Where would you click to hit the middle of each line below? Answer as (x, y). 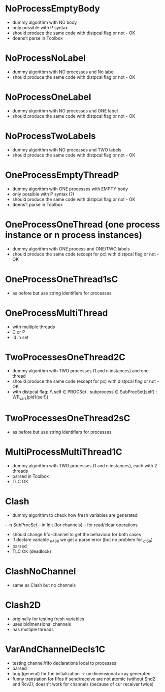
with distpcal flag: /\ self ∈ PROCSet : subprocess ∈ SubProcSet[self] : (84, 392)
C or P (19, 332)
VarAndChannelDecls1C (55, 649)
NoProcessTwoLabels (50, 136)
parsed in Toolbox (31, 476)
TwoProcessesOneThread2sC (68, 418)
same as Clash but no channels (44, 585)
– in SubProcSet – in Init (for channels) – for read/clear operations (71, 525)
